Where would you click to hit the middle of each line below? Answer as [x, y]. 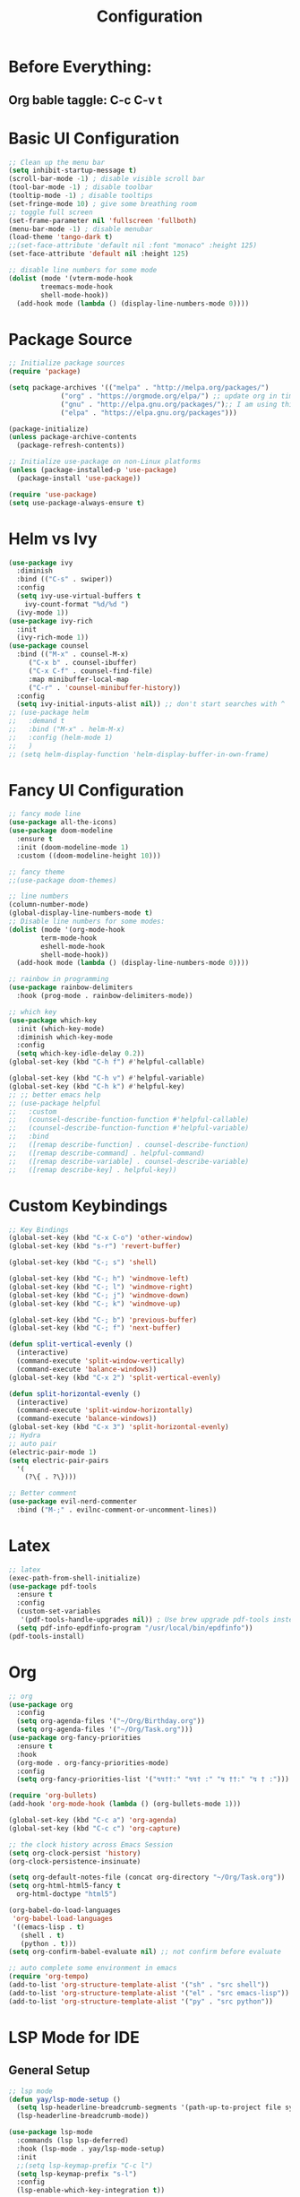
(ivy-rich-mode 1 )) [53, 638]
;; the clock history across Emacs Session [91, 1844]
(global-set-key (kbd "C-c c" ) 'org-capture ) [94, 1828]
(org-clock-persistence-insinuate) [75, 1861]
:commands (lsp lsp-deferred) [73, 2141]
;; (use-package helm [49, 713]
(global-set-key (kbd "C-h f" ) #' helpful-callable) [107, 1062]
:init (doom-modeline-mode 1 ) [73, 847]
